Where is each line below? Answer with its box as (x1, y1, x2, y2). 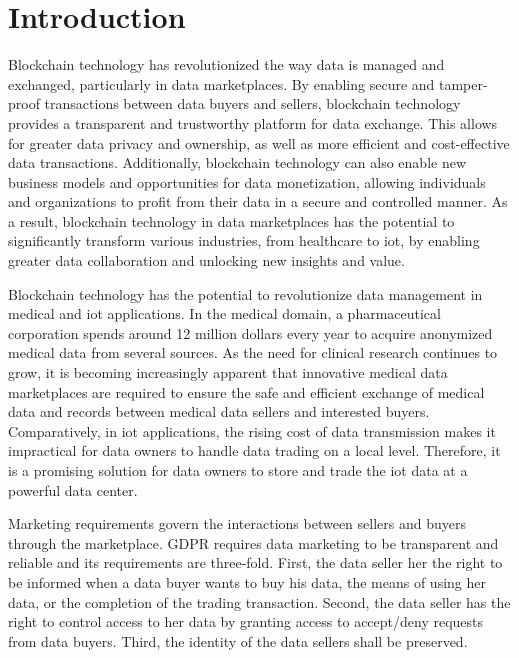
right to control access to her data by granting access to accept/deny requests (8, 611, 484, 632)
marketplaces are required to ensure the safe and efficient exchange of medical (8, 381, 485, 402)
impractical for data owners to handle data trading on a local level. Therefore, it (8, 440, 501, 461)
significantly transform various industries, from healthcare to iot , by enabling (8, 230, 480, 251)
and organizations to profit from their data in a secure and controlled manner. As (8, 191, 508, 212)
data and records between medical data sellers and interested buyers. (8, 401, 430, 422)
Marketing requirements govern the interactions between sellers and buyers (8, 513, 466, 534)
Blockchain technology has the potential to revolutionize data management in (8, 283, 483, 304)
